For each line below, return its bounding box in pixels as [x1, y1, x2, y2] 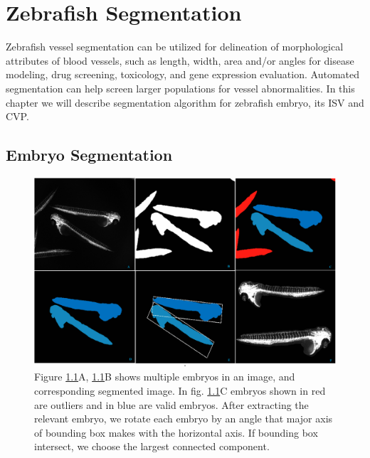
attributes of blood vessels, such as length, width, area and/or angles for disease [6, 53, 354, 68]
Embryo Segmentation [6, 144, 173, 166]
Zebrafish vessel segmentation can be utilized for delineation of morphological [6, 39, 344, 54]
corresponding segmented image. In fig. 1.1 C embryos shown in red [34, 383, 326, 398]
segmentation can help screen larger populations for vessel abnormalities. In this [6, 80, 355, 95]
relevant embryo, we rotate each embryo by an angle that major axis [34, 411, 333, 426]
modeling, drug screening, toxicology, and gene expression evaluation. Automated [6, 67, 359, 82]
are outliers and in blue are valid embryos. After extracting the [34, 397, 309, 412]
